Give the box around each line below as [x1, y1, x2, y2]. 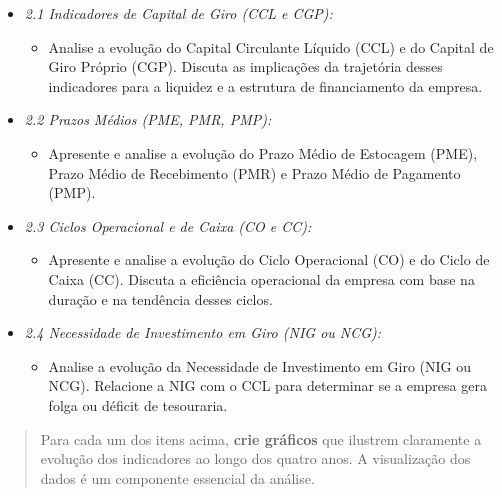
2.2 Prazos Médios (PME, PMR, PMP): [24, 109, 272, 130]
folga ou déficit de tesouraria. [48, 394, 228, 415]
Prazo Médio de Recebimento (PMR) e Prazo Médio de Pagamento [48, 162, 461, 183]
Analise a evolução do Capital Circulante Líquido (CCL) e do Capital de [48, 36, 494, 57]
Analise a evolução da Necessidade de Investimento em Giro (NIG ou [48, 355, 472, 376]
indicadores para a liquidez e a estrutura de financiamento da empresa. [48, 75, 483, 96]
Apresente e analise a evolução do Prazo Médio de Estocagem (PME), [48, 142, 478, 163]
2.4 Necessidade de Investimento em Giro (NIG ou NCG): [24, 322, 382, 343]
